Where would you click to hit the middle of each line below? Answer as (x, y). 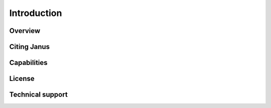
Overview (25, 31)
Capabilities (28, 63)
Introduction (36, 13)
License (22, 79)
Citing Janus (30, 47)
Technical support (38, 95)
